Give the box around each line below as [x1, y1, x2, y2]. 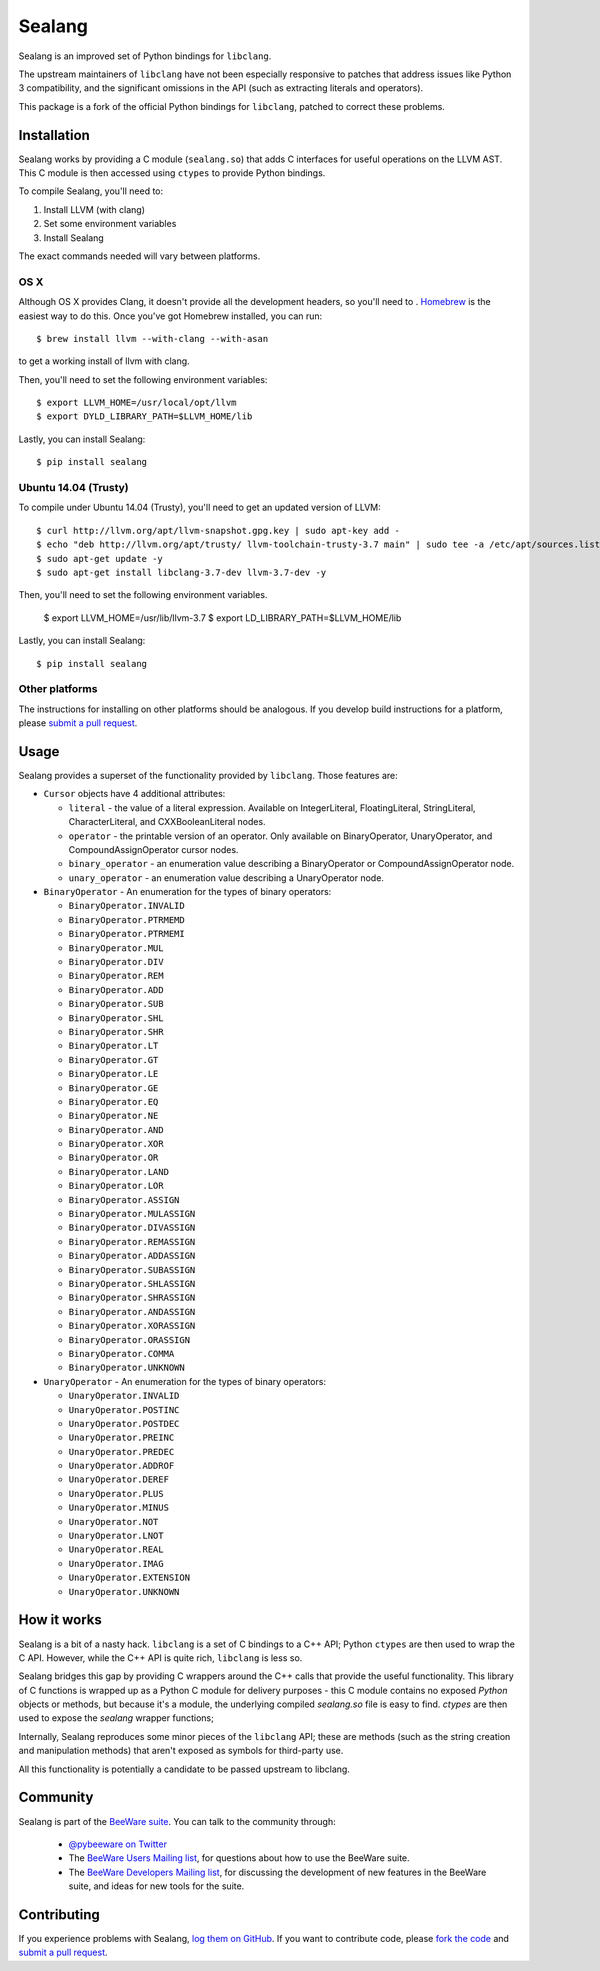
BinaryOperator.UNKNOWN [68, 1362, 185, 1374]
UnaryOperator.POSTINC [68, 1404, 180, 1415]
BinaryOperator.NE [68, 1110, 159, 1122]
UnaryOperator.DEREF [68, 1474, 170, 1485]
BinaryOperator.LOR [68, 1180, 164, 1192]
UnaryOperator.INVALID [68, 1390, 180, 1402]
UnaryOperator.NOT [68, 1516, 159, 1527]
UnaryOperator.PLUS [68, 1488, 164, 1499]
